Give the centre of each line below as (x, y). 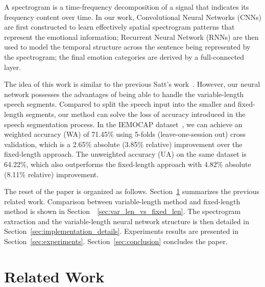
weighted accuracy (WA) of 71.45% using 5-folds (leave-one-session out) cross (125, 134)
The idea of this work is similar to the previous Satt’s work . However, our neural (132, 84)
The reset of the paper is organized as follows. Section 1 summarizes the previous (132, 191)
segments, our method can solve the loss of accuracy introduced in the (136, 114)
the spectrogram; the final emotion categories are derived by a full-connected (124, 56)
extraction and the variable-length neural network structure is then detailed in (127, 221)
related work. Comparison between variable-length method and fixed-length (122, 201)
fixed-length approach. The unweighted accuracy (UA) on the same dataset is (125, 154)
